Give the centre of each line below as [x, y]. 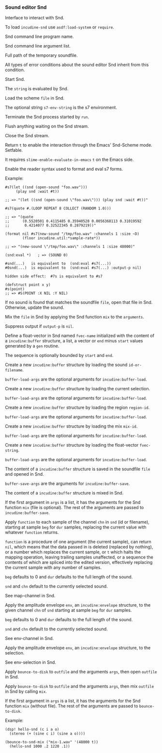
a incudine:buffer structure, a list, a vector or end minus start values [74, 341]
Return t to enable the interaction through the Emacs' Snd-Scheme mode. [79, 145]
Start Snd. [15, 80]
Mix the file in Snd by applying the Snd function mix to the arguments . [74, 317]
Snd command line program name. [39, 37]
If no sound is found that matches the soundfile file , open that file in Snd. [79, 303]
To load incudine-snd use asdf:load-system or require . [60, 27]
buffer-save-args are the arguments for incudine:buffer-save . [67, 483]
